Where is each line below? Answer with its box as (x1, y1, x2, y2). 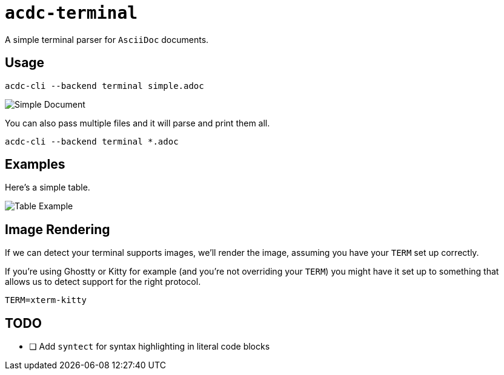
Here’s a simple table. (5, 182, 90, 193)
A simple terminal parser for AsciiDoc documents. (5, 34, 209, 45)
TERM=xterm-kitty (5, 295, 87, 305)
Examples (5, 157, 65, 172)
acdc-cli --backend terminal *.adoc (5, 136, 179, 146)
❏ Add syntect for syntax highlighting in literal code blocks (29, 341, 270, 352)
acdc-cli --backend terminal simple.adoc (5, 80, 204, 91)
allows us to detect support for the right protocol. (5, 276, 201, 287)
